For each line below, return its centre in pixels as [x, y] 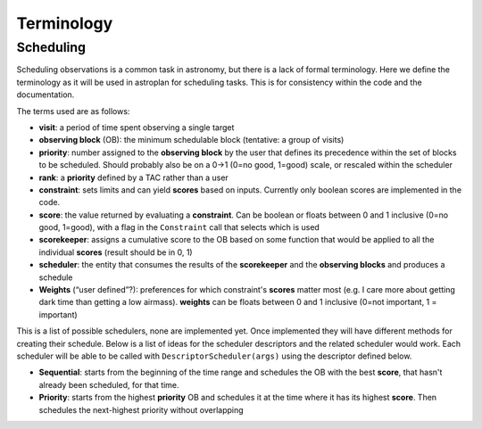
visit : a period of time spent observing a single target [137, 127]
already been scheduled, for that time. [109, 384]
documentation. [46, 95]
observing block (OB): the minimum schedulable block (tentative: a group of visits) [191, 140]
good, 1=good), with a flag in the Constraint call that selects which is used [179, 227]
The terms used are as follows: [73, 111]
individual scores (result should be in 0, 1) [116, 252]
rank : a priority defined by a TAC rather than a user [134, 177]
